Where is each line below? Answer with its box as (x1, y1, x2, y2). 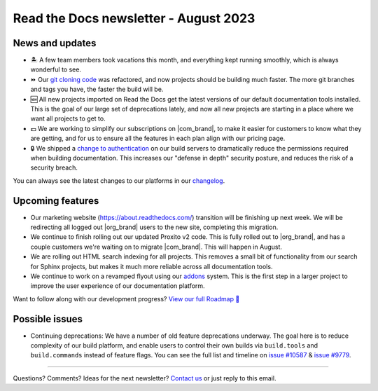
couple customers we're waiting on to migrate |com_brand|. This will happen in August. (30, 242, 283, 251)
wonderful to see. (30, 65, 82, 74)
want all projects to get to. (30, 114, 106, 123)
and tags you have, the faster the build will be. (30, 85, 164, 94)
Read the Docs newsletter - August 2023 (13, 11, 255, 26)
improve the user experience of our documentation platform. (30, 282, 206, 290)
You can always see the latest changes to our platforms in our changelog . (13, 176, 225, 185)
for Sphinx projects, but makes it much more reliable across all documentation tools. (30, 262, 273, 270)
